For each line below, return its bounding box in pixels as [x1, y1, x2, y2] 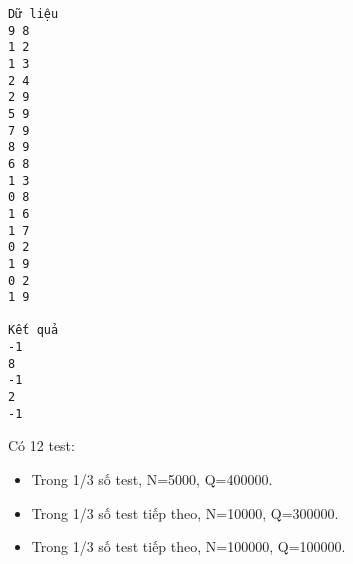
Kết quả [8, 323, 59, 338]
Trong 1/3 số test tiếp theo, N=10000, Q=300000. [31, 502, 339, 523]
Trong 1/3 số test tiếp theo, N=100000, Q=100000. [31, 536, 346, 557]
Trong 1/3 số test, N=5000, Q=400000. [31, 469, 273, 489]
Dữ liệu [8, 7, 59, 21]
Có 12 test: [8, 435, 75, 456]
